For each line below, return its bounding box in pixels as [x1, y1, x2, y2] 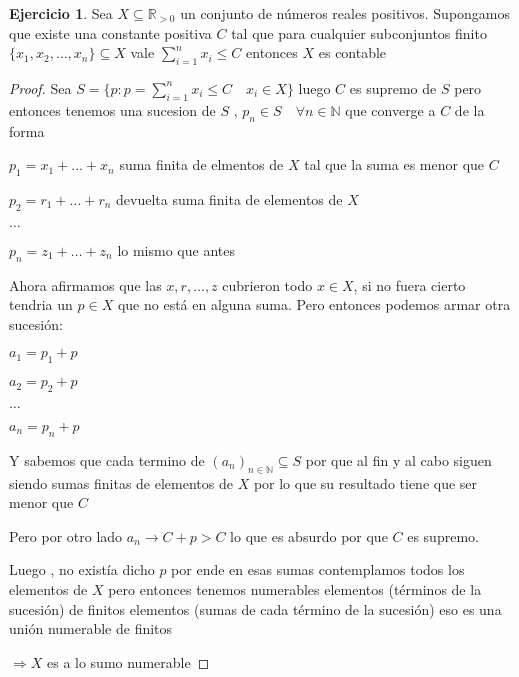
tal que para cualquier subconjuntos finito [231, 22, 487, 43]
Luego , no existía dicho [9, 559, 155, 580]
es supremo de [349, 77, 437, 98]
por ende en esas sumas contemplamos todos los [171, 559, 465, 580]
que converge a [345, 99, 436, 120]
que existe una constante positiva [9, 22, 212, 43]
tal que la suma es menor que [304, 154, 485, 175]
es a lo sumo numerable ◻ [46, 651, 210, 672]
